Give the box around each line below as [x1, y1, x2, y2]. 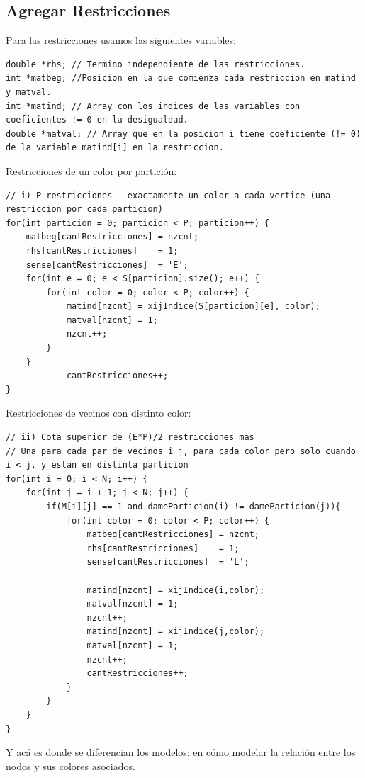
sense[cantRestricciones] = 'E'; [26, 259, 189, 270]
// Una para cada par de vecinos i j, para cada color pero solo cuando [6, 446, 356, 456]
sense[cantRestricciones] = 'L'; [86, 557, 249, 568]
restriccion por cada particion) [6, 204, 163, 215]
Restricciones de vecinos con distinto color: [6, 405, 191, 420]
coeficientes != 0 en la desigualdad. [6, 115, 189, 125]
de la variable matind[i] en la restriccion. [6, 142, 224, 153]
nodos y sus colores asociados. [6, 758, 135, 773]
